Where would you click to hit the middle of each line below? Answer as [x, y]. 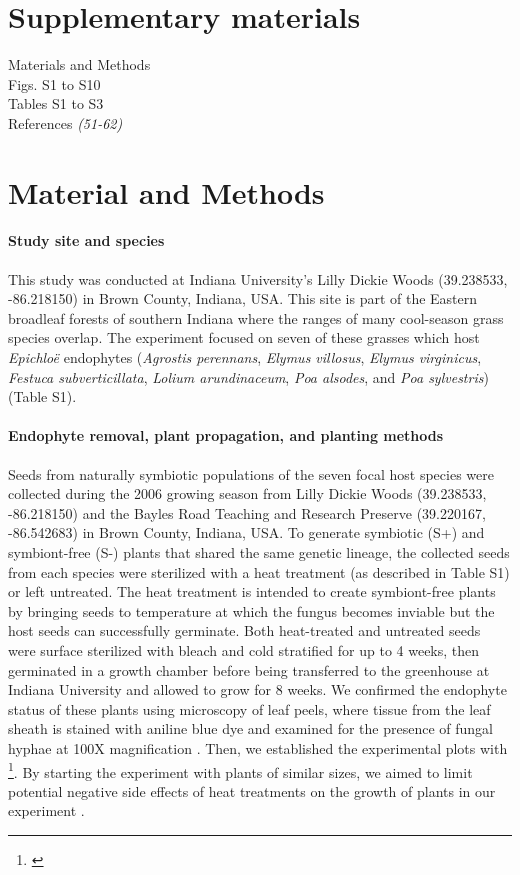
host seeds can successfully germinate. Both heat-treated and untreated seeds [244, 630]
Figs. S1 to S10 [54, 83]
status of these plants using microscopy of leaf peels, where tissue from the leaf [249, 708]
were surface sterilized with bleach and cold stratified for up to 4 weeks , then [244, 649]
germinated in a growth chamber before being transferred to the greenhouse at [249, 669]
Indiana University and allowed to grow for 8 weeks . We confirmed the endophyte [257, 689]
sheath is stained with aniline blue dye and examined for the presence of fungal [250, 728]
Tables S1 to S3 [56, 103]
